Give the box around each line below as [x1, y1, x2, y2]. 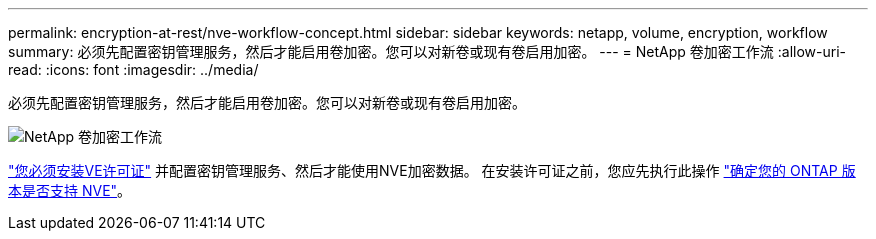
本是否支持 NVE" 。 [8, 182, 132, 199]
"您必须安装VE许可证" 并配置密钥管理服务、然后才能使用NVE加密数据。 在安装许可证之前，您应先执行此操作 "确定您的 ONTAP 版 [8, 162, 856, 179]
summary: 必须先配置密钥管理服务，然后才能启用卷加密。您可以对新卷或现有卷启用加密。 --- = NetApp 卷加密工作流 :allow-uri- [8, 43, 846, 60]
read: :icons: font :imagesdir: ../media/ [8, 61, 259, 78]
